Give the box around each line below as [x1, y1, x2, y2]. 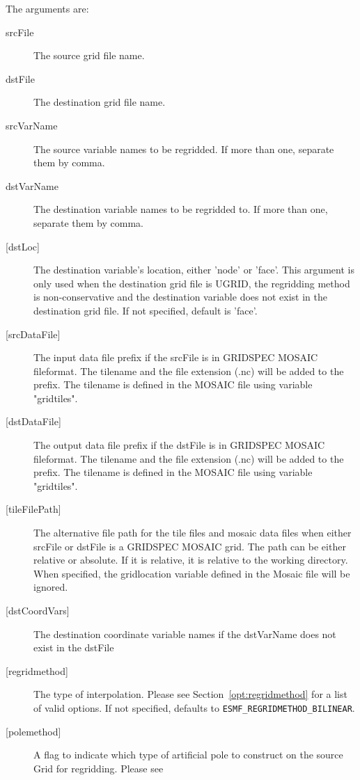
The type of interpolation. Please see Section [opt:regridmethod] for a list [33, 687, 347, 701]
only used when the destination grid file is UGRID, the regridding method [33, 276, 350, 290]
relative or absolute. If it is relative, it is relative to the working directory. [33, 552, 348, 567]
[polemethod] [6, 724, 61, 738]
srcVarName [6, 118, 58, 132]
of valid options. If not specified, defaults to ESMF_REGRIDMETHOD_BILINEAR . [33, 700, 355, 715]
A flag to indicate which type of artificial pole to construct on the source [33, 747, 343, 762]
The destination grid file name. [33, 95, 166, 109]
